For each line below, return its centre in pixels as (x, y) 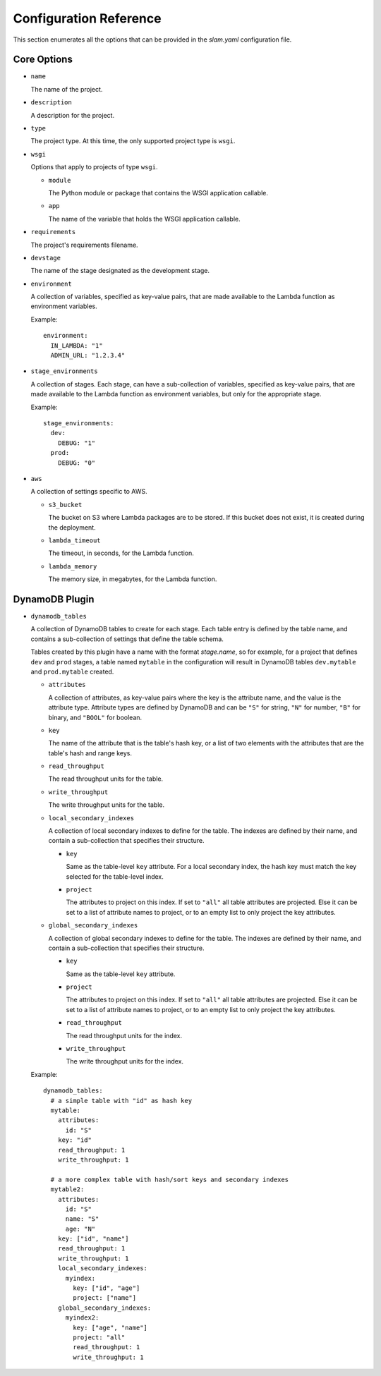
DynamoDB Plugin (54, 599)
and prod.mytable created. (72, 671)
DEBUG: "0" (77, 463)
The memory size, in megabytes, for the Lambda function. (133, 579)
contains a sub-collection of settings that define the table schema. (127, 639)
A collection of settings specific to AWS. (89, 492)
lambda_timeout (75, 540)
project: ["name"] (105, 1298)
